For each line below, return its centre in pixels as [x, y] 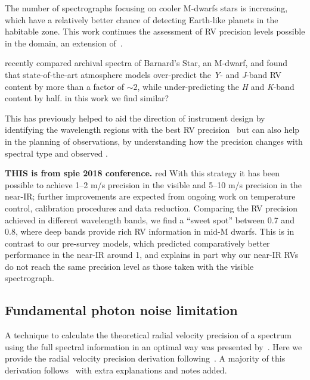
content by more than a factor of [64, 86]
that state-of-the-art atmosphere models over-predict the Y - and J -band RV [143, 74]
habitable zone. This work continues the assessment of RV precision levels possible [155, 31]
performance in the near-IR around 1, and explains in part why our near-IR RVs [152, 255]
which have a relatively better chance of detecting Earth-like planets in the [142, 19]
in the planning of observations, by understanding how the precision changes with [154, 141]
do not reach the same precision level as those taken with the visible [129, 266]
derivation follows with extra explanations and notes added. [116, 370]
